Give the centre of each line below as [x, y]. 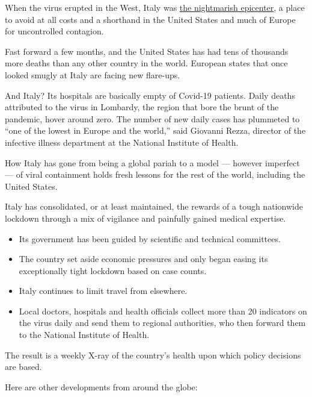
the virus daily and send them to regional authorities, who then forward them [162, 323]
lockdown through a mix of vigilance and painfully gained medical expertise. [145, 218]
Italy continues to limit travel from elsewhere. [103, 291]
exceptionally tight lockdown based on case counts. [113, 270]
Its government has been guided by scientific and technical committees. [150, 238]
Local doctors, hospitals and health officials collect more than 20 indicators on [163, 311]
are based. [23, 367]
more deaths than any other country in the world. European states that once [146, 63]
